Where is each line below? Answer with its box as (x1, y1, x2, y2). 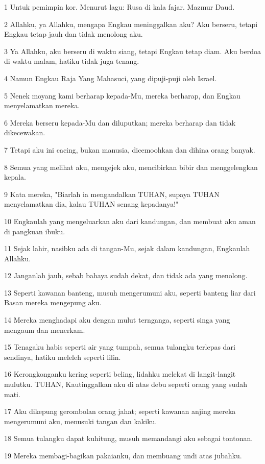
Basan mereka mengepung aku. (4, 297, 102, 308)
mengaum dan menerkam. (4, 324, 85, 335)
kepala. (4, 172, 26, 182)
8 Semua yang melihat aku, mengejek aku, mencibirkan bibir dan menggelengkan (4, 161, 258, 172)
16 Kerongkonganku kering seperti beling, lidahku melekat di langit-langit (4, 369, 236, 379)
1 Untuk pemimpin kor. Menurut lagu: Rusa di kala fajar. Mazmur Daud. (4, 2, 235, 12)
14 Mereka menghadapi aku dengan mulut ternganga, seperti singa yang (4, 314, 230, 325)
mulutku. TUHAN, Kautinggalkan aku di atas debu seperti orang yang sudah (4, 379, 247, 389)
